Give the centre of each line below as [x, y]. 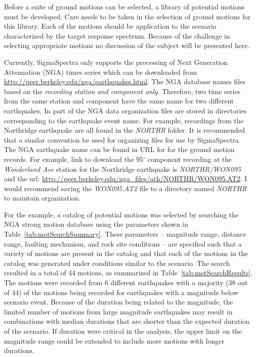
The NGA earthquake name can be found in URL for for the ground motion [119, 149]
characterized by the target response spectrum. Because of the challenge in [117, 35]
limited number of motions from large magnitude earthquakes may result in [118, 311]
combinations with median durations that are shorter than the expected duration [127, 321]
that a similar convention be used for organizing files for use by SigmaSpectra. [122, 139]
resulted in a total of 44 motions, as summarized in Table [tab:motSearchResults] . [128, 273]
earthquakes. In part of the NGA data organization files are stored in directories [126, 110]
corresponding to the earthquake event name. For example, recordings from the [124, 120]
